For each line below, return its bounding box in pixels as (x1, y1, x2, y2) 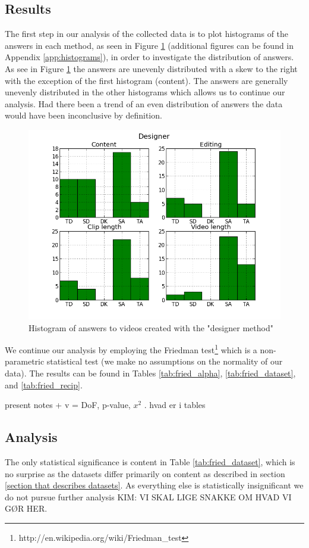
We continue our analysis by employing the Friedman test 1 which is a (5, 342, 257, 356)
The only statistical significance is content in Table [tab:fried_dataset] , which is (5, 455, 295, 468)
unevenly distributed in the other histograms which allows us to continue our (5, 86, 285, 98)
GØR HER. (5, 502, 48, 515)
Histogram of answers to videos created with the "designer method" (29, 321, 273, 334)
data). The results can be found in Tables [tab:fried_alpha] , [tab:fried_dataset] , (5, 366, 296, 379)
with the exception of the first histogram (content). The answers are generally (5, 74, 288, 86)
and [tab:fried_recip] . (5, 378, 83, 391)
